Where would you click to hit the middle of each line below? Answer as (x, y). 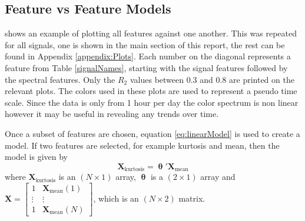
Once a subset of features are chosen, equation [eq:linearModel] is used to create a (152, 133)
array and (218, 177)
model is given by (37, 157)
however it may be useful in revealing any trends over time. (112, 114)
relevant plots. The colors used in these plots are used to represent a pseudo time (151, 91)
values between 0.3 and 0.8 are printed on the (212, 79)
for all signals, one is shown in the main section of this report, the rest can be (145, 44)
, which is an (116, 198)
